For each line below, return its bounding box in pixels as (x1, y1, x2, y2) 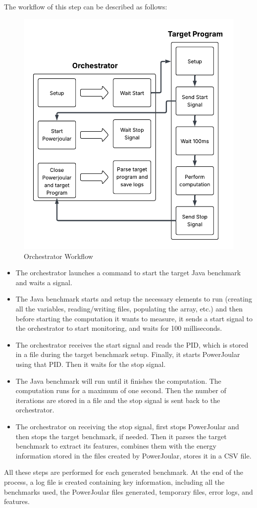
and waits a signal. (15, 277, 72, 287)
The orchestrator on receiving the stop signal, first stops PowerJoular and (15, 421, 239, 431)
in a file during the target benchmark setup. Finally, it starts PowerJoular (15, 349, 240, 359)
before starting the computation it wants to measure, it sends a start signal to (15, 313, 253, 323)
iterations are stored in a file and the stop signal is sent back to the (15, 395, 220, 405)
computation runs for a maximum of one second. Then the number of (15, 385, 226, 396)
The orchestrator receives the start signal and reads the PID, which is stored (15, 339, 249, 350)
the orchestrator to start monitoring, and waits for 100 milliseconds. (15, 323, 222, 333)
